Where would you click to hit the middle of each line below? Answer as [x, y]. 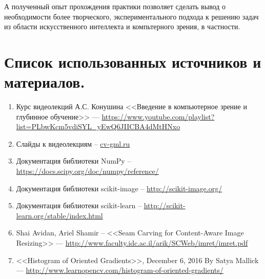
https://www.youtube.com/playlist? [158, 116]
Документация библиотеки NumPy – [74, 161]
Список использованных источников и [133, 61]
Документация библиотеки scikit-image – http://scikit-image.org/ [119, 188]
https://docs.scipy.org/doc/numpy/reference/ [87, 171]
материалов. [45, 82]
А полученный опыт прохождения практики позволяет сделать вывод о [115, 6]
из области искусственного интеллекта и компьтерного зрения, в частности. [122, 26]
